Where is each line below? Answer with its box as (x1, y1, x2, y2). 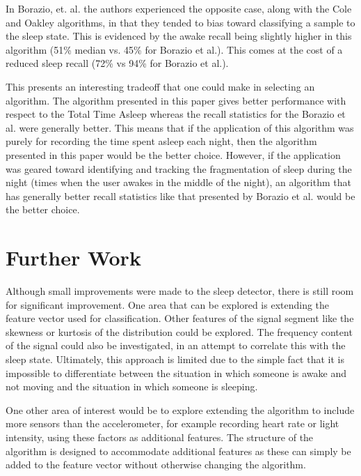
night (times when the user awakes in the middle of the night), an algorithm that (6, 175, 351, 190)
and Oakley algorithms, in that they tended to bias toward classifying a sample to (6, 15, 355, 29)
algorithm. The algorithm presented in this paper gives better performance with (6, 93, 346, 107)
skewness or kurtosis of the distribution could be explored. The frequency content (6, 324, 353, 339)
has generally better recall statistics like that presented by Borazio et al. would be (6, 188, 355, 203)
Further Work (6, 243, 141, 272)
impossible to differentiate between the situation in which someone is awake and (6, 365, 346, 380)
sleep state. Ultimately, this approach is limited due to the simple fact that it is (6, 352, 344, 366)
